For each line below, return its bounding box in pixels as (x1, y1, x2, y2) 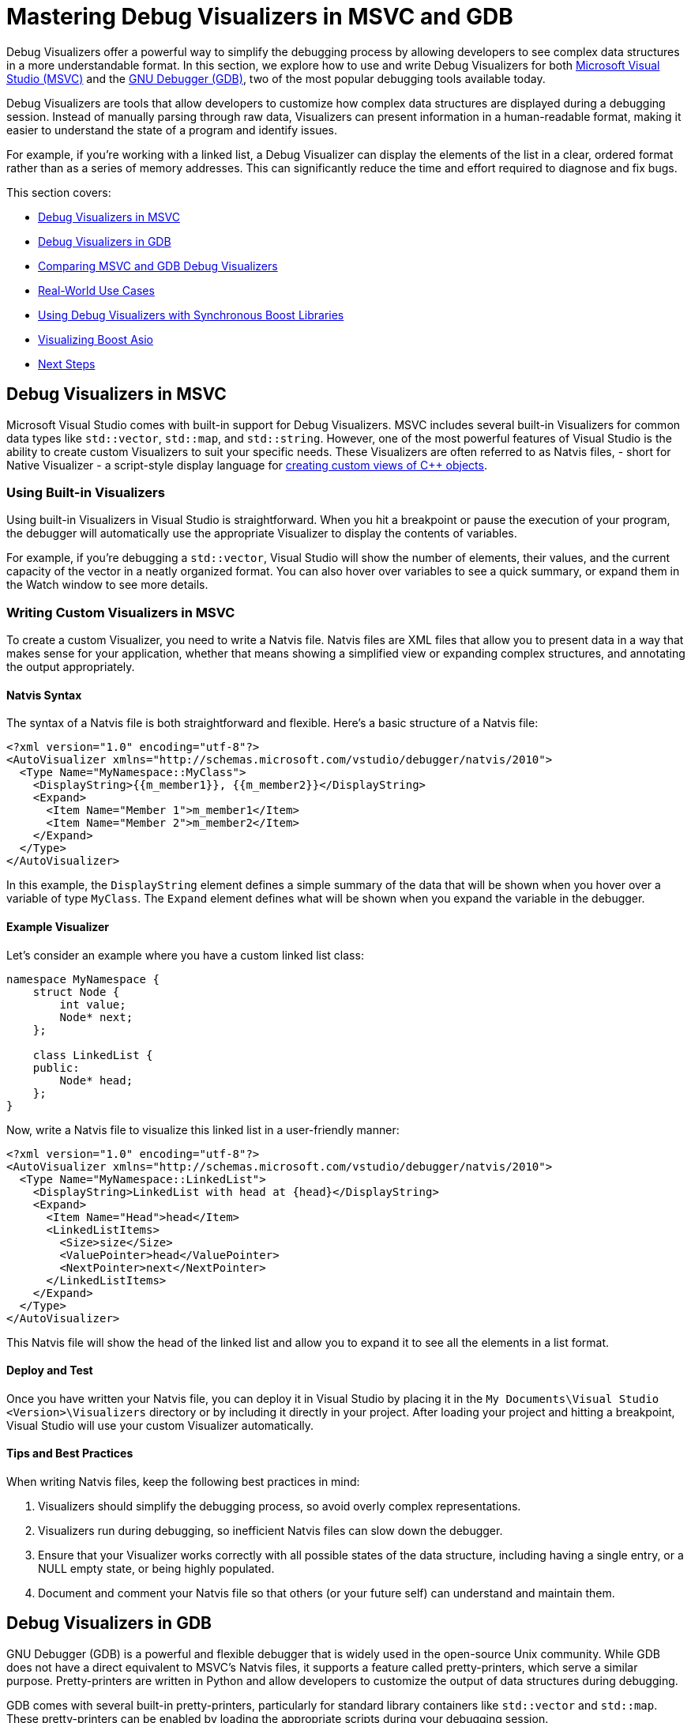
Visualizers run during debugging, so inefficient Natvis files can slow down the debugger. (38, 1523, 503, 1537)
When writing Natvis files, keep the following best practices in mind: (6, 1474, 360, 1488)
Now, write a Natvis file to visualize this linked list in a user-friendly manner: (6, 1122, 400, 1137)
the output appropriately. (6, 660, 135, 674)
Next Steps (38, 356, 96, 371)
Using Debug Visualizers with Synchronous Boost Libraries (38, 307, 344, 322)
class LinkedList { (32, 1048, 153, 1061)
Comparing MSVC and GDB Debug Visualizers (38, 258, 278, 273)
